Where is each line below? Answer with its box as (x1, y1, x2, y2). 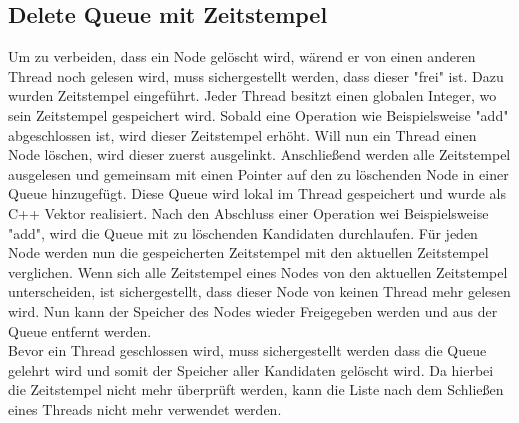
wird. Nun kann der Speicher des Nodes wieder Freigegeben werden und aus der (8, 300, 498, 321)
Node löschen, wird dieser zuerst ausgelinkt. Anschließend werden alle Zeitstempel (8, 144, 511, 165)
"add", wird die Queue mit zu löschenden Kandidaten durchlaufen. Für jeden (8, 222, 478, 243)
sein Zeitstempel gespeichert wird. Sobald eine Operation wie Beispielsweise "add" (8, 104, 509, 125)
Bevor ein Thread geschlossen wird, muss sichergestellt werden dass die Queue (8, 340, 487, 361)
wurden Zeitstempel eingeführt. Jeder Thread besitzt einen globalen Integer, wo (8, 85, 497, 106)
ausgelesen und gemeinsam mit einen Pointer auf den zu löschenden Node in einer (8, 163, 509, 184)
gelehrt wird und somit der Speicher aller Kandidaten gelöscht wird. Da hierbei (8, 359, 494, 380)
